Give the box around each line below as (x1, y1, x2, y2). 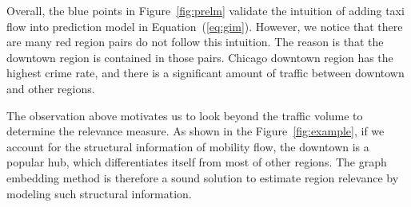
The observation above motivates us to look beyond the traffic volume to (6, 107, 363, 123)
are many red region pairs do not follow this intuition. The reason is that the (6, 33, 384, 50)
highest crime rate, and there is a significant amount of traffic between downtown (6, 64, 405, 81)
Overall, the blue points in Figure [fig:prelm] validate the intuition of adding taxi (6, 2, 405, 18)
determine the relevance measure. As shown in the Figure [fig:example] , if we (6, 123, 385, 139)
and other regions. (6, 80, 95, 96)
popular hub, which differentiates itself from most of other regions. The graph (6, 154, 387, 170)
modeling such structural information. (6, 185, 192, 201)
